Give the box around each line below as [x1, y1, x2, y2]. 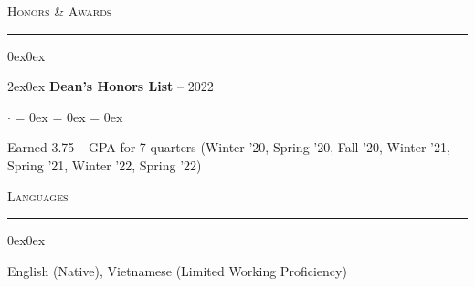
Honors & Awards [7, 2, 112, 20]
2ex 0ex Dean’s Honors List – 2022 [7, 77, 214, 96]
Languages [7, 186, 69, 205]
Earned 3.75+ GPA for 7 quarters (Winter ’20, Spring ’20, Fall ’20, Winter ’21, [7, 138, 450, 157]
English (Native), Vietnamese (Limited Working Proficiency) [7, 261, 347, 280]
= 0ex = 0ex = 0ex [15, 107, 123, 126]
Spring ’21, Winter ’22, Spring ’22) [7, 155, 202, 174]
